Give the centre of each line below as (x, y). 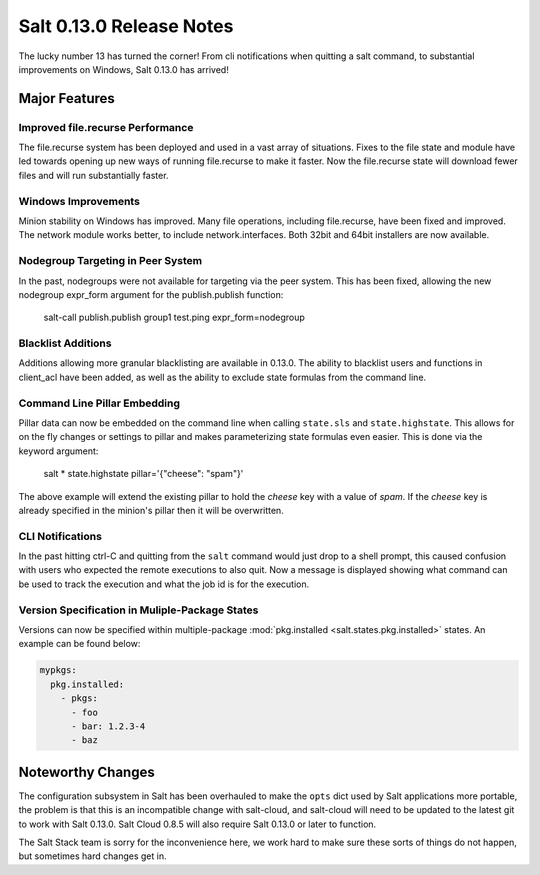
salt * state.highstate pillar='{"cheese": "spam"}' (143, 474)
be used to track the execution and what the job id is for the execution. (164, 584)
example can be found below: (79, 644)
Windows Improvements (79, 201)
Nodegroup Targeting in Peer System (110, 261)
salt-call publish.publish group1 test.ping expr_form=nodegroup (174, 317)
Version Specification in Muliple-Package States (138, 610)
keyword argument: (58, 451)
